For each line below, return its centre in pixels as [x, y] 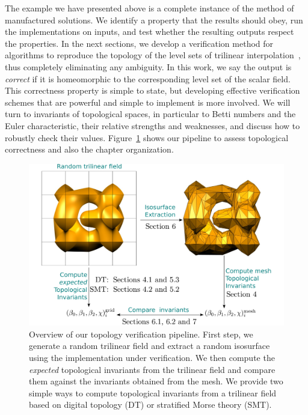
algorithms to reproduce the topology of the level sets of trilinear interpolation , [153, 55]
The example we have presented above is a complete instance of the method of [149, 8]
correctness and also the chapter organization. [89, 149]
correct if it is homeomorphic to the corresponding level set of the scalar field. [148, 78]
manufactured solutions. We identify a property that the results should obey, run [154, 20]
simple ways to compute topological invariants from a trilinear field [153, 392]
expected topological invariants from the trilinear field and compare [152, 369]
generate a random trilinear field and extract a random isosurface [149, 346]
